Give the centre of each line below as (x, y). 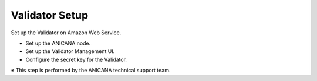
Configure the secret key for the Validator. (76, 59)
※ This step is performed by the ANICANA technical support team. (91, 71)
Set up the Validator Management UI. (70, 51)
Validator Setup (50, 15)
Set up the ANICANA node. (58, 43)
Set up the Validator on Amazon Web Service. (66, 33)
